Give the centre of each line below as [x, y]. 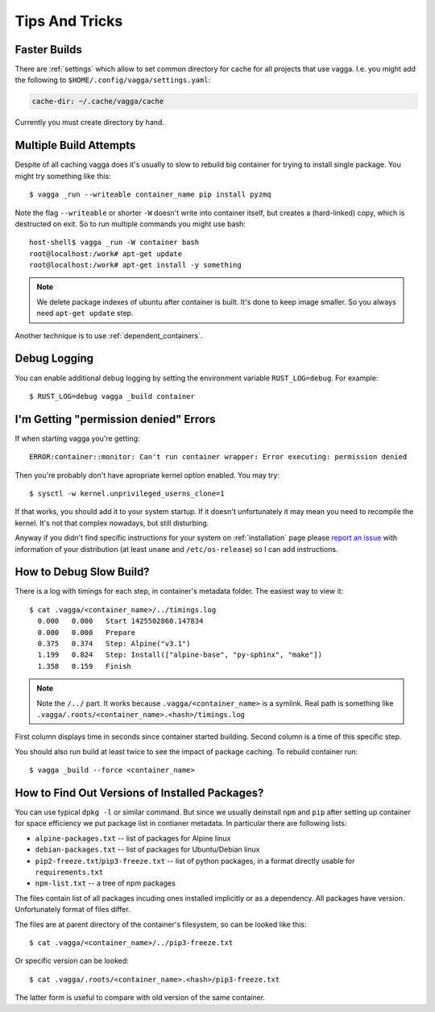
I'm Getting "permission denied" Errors [116, 419]
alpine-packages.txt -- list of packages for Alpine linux [133, 838]
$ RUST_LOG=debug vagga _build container [112, 396]
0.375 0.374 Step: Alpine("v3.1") [114, 644]
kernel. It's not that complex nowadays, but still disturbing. [112, 523]
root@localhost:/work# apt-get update [106, 253]
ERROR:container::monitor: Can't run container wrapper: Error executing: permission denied [218, 457]
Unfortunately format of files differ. [72, 910]
